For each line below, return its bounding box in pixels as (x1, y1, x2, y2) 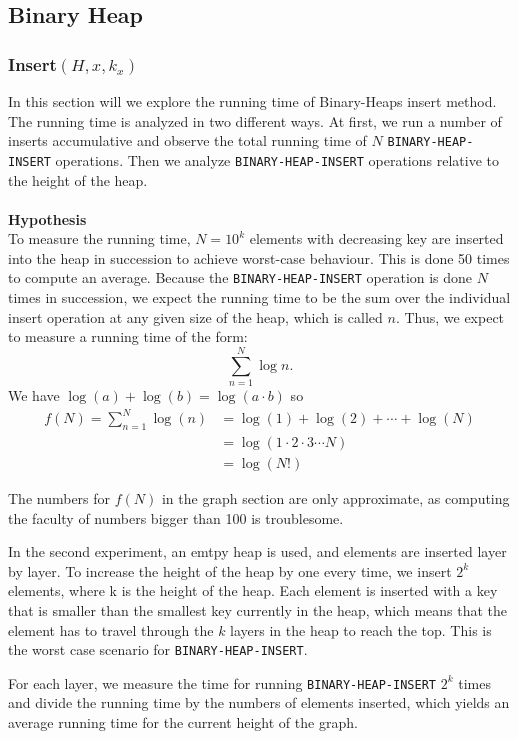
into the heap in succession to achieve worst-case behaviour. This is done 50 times (8, 247, 510, 268)
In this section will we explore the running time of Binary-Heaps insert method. (8, 91, 497, 111)
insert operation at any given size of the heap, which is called (8, 306, 383, 327)
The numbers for (8, 488, 111, 509)
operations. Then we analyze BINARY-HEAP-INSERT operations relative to (55, 149, 499, 170)
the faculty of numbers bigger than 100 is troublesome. (8, 507, 344, 528)
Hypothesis (8, 208, 87, 229)
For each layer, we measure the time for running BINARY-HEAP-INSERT (8, 672, 436, 693)
